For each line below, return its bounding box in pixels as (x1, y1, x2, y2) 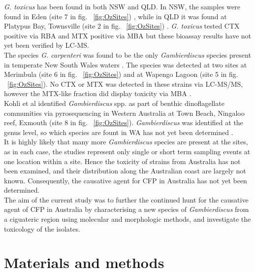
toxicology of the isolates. (4, 223, 80, 234)
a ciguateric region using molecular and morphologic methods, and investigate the (4, 214, 251, 224)
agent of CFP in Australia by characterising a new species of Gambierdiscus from (4, 204, 249, 214)
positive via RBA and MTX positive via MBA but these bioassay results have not (4, 30, 252, 40)
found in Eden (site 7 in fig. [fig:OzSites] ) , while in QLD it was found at (4, 11, 227, 21)
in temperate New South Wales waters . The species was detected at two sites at (4, 59, 247, 69)
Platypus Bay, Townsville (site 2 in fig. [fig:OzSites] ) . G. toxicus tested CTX (4, 21, 240, 31)
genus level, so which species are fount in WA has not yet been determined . (4, 127, 233, 137)
